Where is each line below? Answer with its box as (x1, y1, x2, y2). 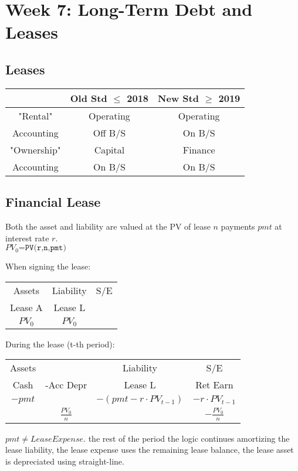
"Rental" (18, 108, 53, 122)
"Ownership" (10, 142, 61, 156)
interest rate (5, 231, 49, 244)
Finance (182, 142, 215, 156)
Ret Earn (195, 378, 233, 392)
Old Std (70, 91, 107, 105)
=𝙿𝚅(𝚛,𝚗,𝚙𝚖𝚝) (18, 244, 66, 252)
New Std (158, 91, 199, 105)
